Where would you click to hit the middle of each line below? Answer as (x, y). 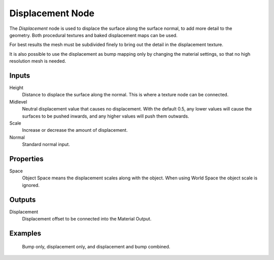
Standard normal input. (46, 144)
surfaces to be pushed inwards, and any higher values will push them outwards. (106, 116)
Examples (25, 233)
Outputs (23, 199)
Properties (26, 159)
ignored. (31, 185)
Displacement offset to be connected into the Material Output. (87, 219)
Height (16, 88)
